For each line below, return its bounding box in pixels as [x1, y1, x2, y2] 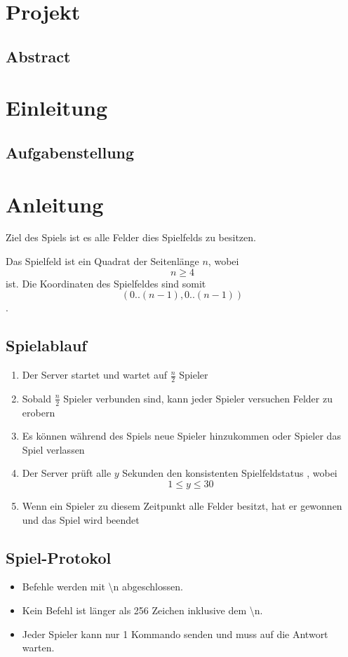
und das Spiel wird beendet [22, 512, 140, 527]
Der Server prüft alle [22, 466, 112, 480]
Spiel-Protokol [6, 546, 112, 568]
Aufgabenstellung [6, 141, 135, 163]
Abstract [6, 45, 71, 67]
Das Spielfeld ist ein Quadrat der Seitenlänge [6, 254, 199, 269]
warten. [22, 640, 55, 655]
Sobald [22, 391, 52, 405]
